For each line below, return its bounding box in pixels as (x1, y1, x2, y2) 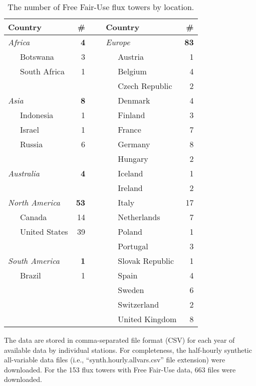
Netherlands (118, 211, 160, 223)
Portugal (118, 240, 148, 252)
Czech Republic (118, 80, 172, 91)
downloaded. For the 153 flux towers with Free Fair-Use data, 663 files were (4, 364, 236, 374)
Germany (118, 138, 150, 150)
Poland (118, 226, 142, 237)
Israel (20, 124, 39, 135)
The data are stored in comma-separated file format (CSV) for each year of (4, 335, 235, 345)
